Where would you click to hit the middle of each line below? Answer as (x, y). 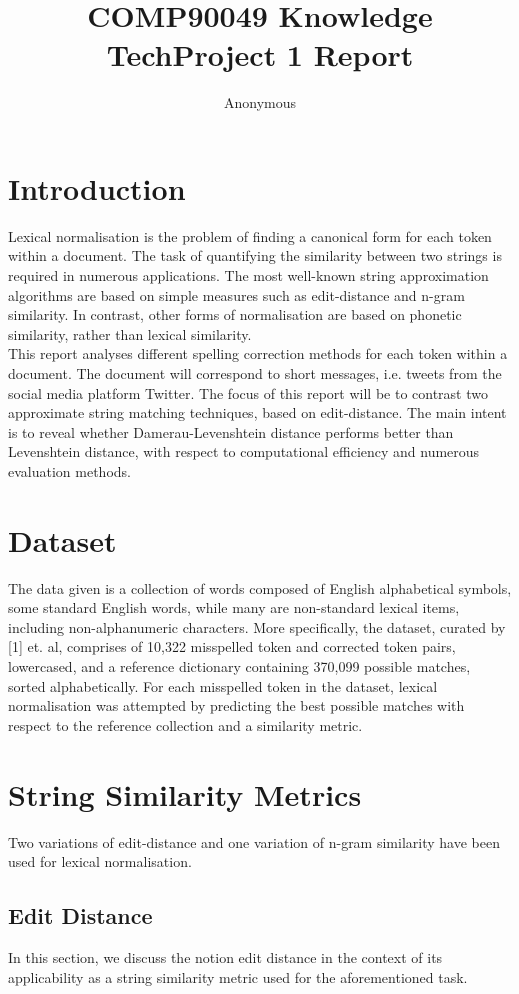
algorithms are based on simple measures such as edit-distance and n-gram (236, 294)
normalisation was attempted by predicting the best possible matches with (236, 705)
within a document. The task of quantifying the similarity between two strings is (255, 255)
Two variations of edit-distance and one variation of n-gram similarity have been (254, 841)
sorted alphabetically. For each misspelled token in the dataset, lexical (223, 685)
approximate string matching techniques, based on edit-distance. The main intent (257, 412)
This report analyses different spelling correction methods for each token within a (258, 353)
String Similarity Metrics (185, 793)
